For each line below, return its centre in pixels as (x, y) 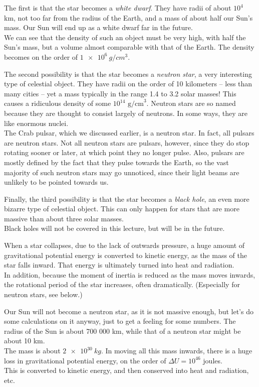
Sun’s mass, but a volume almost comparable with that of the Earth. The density (129, 47)
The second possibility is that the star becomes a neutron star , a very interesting (128, 74)
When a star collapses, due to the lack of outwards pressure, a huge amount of (124, 245)
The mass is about (32, 350)
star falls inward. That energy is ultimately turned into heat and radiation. (119, 265)
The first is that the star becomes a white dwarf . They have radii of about (118, 8)
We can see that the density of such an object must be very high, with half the (125, 37)
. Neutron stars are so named (191, 103)
